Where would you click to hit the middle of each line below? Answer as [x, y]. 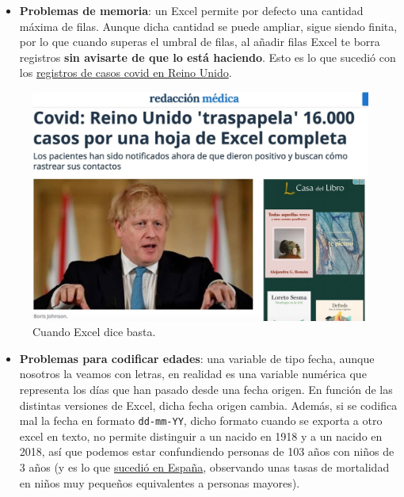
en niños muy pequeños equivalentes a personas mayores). [160, 482]
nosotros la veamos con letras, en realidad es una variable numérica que [193, 374]
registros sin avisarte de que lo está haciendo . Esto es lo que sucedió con [208, 57]
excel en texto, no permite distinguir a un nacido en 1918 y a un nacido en [201, 436]
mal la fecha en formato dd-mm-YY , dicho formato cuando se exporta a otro [201, 421]
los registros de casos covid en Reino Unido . [126, 73]
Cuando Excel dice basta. [94, 332]
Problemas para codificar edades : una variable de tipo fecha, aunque [197, 358]
